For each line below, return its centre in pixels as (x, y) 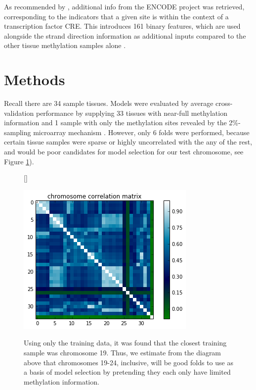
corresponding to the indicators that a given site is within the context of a (116, 16)
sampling (18, 132)
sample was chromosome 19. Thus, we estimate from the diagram (123, 353)
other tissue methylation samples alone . (65, 45)
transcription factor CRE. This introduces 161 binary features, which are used (122, 26)
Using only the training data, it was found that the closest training (125, 343)
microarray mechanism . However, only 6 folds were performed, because (141, 132)
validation (19, 113)
